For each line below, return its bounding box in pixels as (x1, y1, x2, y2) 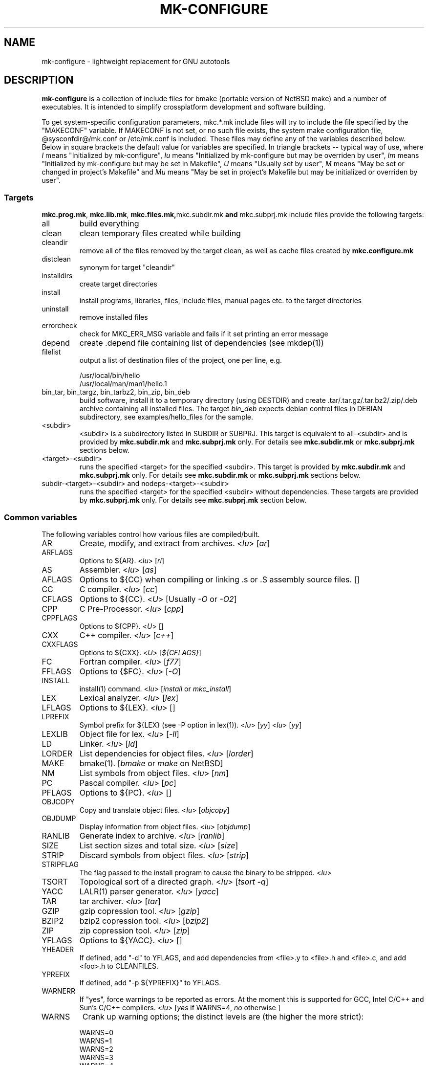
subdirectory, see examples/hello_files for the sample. (79, 413, 254, 422)
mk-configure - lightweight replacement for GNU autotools (42, 57, 230, 66)
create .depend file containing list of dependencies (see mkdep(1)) (79, 338, 324, 348)
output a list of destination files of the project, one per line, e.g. (79, 356, 282, 365)
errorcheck (42, 321, 77, 330)
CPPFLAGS (42, 613, 78, 622)
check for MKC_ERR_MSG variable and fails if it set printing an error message (79, 330, 328, 338)
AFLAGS (42, 574, 72, 584)
